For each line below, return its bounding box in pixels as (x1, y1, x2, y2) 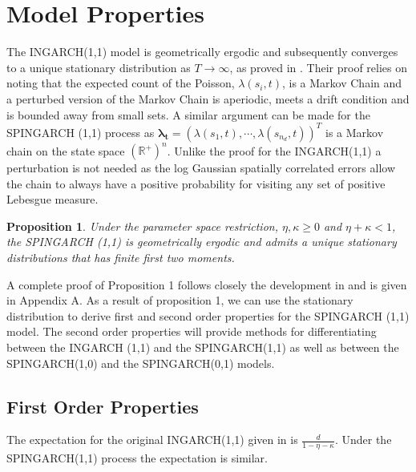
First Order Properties (6, 393, 199, 418)
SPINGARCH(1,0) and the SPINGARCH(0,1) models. (6, 354, 275, 371)
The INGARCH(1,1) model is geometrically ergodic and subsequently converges (6, 43, 398, 60)
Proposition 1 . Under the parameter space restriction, (6, 217, 278, 234)
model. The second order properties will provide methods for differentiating (6, 323, 377, 340)
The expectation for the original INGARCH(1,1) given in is (6, 431, 298, 448)
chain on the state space (6, 142, 125, 159)
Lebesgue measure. (6, 191, 99, 208)
